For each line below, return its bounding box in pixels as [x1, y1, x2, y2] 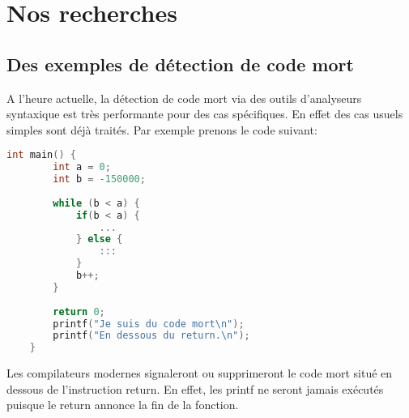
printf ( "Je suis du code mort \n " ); [53, 318, 245, 330]
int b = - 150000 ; [53, 173, 146, 186]
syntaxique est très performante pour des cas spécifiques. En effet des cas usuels [6, 105, 403, 122]
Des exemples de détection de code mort [6, 51, 354, 76]
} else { [75, 233, 123, 245]
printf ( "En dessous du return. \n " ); [53, 330, 250, 342]
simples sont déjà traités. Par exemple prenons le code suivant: [6, 121, 317, 138]
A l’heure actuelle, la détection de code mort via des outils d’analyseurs [6, 89, 362, 106]
